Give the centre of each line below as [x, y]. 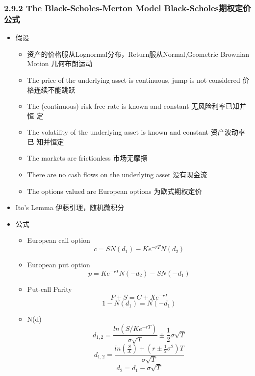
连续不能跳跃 [55, 89]
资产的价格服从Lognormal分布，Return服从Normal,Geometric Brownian [138, 54]
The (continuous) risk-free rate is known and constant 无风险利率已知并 [137, 106]
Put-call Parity [50, 289]
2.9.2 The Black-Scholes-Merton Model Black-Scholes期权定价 [127, 8]
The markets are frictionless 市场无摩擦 [87, 158]
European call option [59, 240]
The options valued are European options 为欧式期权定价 [115, 191]
